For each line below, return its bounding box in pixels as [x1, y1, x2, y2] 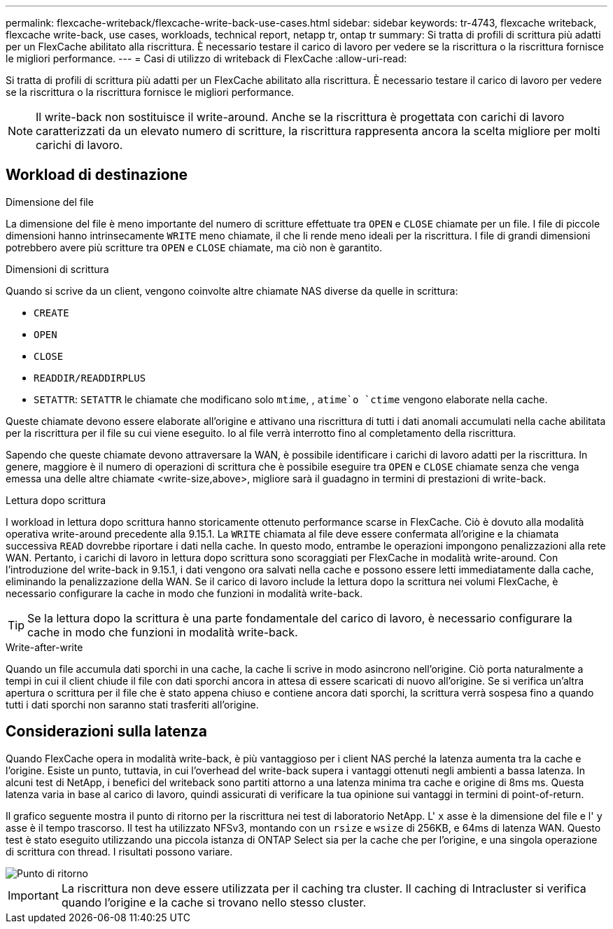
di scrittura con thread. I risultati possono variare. [6, 845, 233, 858]
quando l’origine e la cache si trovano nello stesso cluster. [61, 895, 367, 909]
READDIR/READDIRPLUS [34, 372, 146, 384]
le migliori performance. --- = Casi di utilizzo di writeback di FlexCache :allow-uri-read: [6, 53, 407, 64]
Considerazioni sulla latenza [6, 722, 208, 741]
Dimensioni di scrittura [6, 263, 109, 275]
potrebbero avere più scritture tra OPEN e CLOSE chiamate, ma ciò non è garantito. [6, 241, 383, 253]
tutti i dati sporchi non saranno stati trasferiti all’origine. [6, 698, 259, 711]
